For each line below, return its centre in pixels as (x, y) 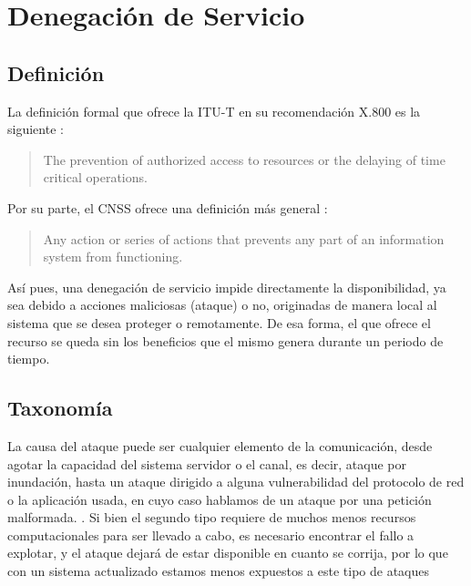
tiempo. (29, 359)
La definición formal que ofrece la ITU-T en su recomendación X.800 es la (214, 111)
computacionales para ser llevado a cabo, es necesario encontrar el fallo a (211, 535)
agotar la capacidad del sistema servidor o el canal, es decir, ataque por (207, 463)
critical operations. (95, 177)
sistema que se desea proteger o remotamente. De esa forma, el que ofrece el (219, 322)
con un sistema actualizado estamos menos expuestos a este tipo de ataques (218, 571)
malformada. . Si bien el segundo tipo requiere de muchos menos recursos (212, 517)
